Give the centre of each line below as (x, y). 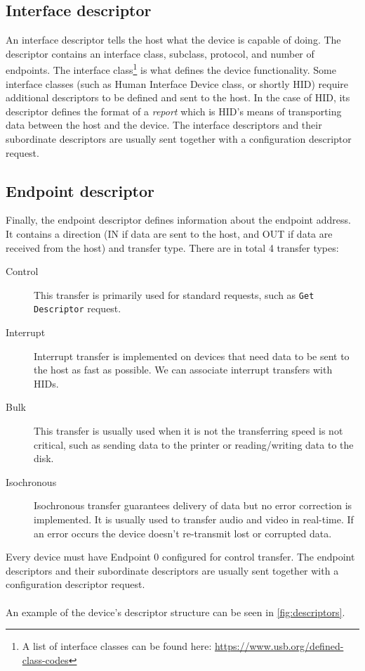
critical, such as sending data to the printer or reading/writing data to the (194, 444)
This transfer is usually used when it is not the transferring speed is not (188, 431)
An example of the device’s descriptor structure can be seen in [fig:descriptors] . (175, 612)
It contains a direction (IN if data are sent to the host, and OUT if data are (169, 234)
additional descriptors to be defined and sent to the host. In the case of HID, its (178, 97)
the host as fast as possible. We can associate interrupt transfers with (183, 370)
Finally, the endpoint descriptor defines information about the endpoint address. (178, 220)
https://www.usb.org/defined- (279, 646)
